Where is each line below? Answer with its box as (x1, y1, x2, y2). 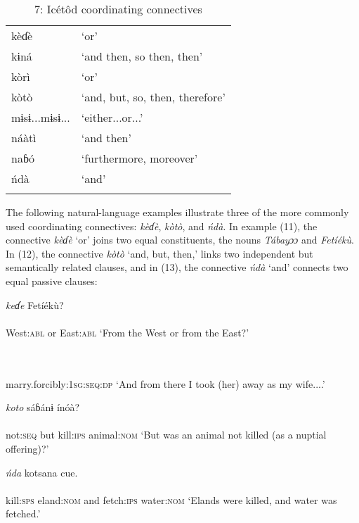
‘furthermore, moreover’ (81, 150, 198, 166)
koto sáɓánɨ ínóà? (6, 400, 80, 415)
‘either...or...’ (81, 109, 143, 125)
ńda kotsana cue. (6, 465, 78, 479)
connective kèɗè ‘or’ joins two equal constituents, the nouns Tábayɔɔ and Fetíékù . (6, 232, 354, 247)
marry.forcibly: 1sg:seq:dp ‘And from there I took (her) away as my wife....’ (6, 376, 325, 391)
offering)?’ (6, 441, 49, 455)
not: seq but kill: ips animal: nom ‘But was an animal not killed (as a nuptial (6, 427, 327, 442)
